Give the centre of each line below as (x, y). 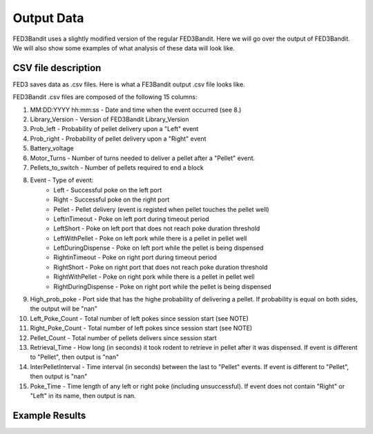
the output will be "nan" (64, 309)
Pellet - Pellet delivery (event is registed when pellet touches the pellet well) (161, 209)
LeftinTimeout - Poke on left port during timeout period (132, 219)
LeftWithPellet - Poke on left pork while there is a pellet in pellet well (150, 238)
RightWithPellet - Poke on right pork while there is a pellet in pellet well (154, 277)
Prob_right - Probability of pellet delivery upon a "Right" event (118, 139)
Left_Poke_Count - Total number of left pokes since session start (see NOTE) (139, 318)
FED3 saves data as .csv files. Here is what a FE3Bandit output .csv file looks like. (129, 84)
